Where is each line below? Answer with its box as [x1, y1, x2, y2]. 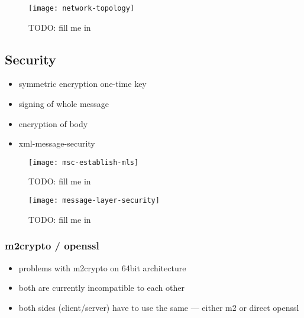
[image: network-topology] [28, 4, 134, 12]
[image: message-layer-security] [28, 196, 160, 205]
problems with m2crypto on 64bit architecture [18, 261, 186, 274]
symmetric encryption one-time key [18, 77, 147, 90]
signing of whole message [18, 98, 109, 110]
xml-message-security [18, 137, 95, 150]
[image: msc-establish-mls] [28, 158, 139, 167]
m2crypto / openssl [5, 238, 99, 253]
